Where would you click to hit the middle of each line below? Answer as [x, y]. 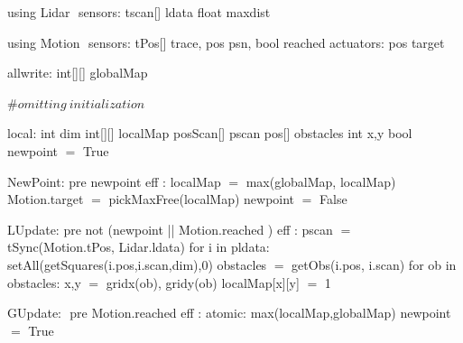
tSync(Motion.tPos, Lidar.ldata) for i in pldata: [139, 247]
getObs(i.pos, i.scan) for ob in [374, 264]
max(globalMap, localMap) [321, 181]
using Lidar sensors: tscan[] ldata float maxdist [139, 12]
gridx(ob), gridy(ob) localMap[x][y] [203, 282]
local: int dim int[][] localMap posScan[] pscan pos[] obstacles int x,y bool [210, 133]
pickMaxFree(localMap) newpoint [202, 199]
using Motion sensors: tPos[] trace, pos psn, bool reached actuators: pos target [226, 42]
